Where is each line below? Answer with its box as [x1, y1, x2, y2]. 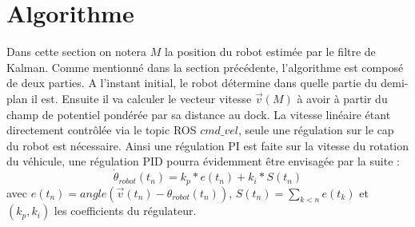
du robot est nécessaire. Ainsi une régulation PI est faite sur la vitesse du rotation [6, 137, 409, 153]
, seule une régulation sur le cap [237, 121, 394, 138]
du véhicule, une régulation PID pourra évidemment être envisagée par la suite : [6, 153, 400, 169]
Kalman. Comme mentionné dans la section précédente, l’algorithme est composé [6, 58, 404, 75]
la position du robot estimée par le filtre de [164, 43, 376, 60]
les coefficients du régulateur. [54, 202, 197, 219]
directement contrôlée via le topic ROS [6, 121, 197, 138]
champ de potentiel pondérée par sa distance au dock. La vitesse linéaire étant [6, 106, 391, 122]
